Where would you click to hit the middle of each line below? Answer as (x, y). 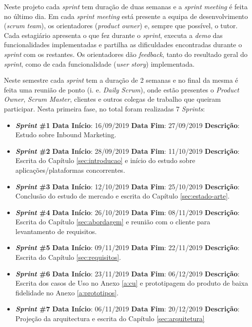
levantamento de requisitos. (56, 231)
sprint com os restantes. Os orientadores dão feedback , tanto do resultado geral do (126, 54)
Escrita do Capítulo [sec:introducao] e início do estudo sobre (105, 160)
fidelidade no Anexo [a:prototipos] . (67, 292)
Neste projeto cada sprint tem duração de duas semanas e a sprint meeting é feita (126, 6)
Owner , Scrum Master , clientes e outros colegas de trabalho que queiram (112, 99)
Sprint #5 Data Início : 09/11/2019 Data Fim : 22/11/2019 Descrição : (127, 247)
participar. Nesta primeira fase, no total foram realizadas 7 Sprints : (105, 108)
